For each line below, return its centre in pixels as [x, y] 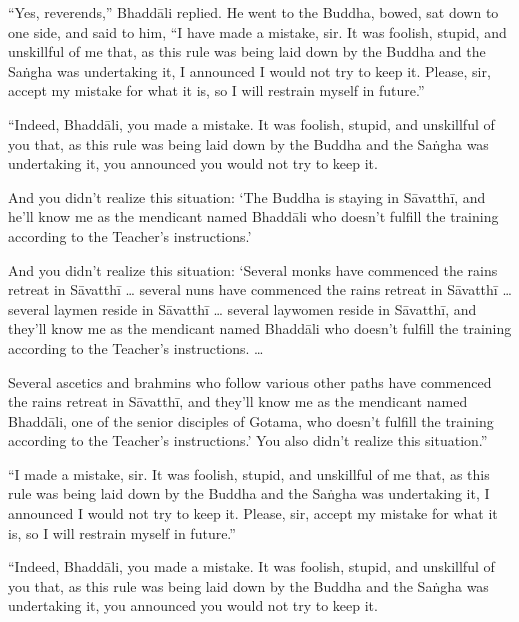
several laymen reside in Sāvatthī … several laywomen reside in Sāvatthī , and [242, 308]
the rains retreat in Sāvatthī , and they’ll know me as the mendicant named [238, 401]
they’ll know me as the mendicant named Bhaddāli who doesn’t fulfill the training [260, 328]
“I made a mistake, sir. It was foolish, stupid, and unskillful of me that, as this [249, 473]
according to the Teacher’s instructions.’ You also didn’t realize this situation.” [248, 440]
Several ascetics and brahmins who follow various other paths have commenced [250, 381]
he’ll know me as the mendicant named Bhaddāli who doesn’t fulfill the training [253, 216]
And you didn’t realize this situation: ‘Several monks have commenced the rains [253, 269]
